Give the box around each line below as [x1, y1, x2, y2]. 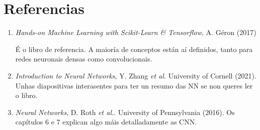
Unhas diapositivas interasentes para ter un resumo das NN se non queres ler [15, 80, 253, 90]
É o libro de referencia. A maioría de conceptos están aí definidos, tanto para [15, 43, 253, 54]
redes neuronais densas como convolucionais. [15, 53, 152, 64]
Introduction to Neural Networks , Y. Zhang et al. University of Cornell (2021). [15, 70, 256, 80]
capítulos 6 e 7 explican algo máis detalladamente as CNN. [15, 116, 197, 127]
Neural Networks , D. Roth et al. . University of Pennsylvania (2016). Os [15, 106, 235, 117]
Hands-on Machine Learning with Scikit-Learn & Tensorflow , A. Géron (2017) [15, 27, 256, 37]
